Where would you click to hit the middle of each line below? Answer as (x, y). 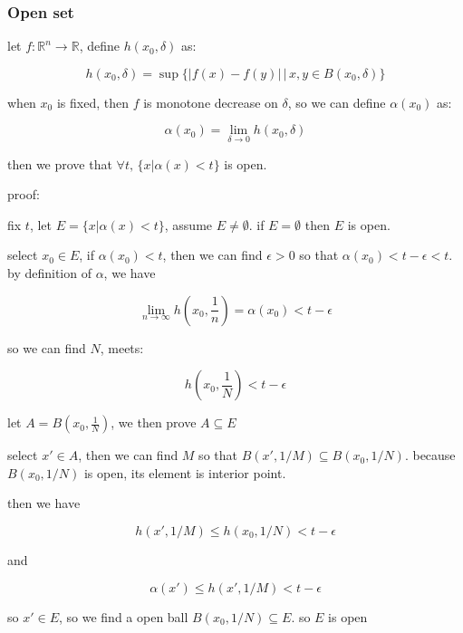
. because (430, 455)
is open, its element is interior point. (185, 472)
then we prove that (60, 163)
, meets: (122, 347)
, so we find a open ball (124, 616)
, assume (188, 224)
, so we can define (337, 102)
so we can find (47, 347)
